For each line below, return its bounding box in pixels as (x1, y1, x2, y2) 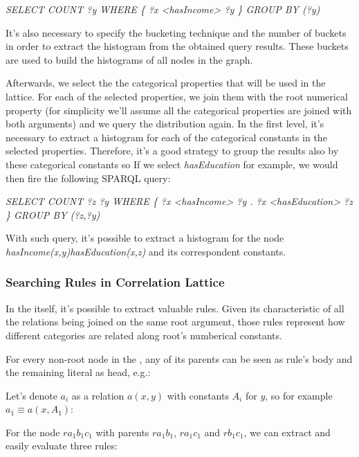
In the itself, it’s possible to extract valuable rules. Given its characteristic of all (6, 301, 344, 315)
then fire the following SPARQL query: (6, 170, 171, 185)
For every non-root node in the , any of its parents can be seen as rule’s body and (6, 351, 353, 366)
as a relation (71, 388, 125, 402)
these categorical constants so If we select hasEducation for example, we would (6, 156, 338, 171)
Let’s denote (6, 388, 57, 402)
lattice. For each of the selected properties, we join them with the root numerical (6, 89, 348, 103)
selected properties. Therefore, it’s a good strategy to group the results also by (6, 143, 339, 158)
